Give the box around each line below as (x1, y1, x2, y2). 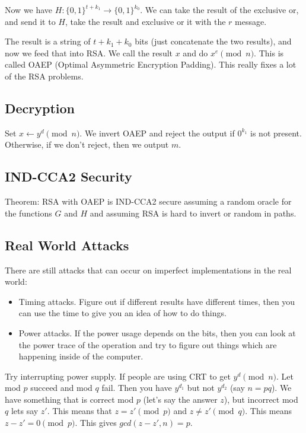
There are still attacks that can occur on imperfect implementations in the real (5, 263, 292, 276)
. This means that (47, 405, 112, 417)
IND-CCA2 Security (5, 167, 132, 186)
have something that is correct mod (5, 393, 134, 405)
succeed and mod (30, 381, 93, 394)
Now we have (5, 4, 53, 15)
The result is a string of (5, 35, 91, 47)
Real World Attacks (5, 235, 129, 254)
